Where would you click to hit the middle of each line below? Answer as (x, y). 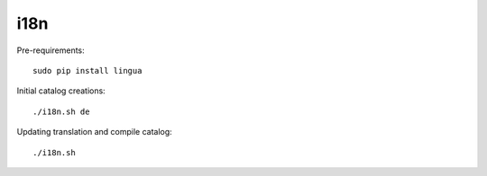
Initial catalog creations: (61, 91)
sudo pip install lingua (87, 70)
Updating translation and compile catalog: (95, 132)
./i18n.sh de (61, 111)
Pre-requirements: (51, 50)
